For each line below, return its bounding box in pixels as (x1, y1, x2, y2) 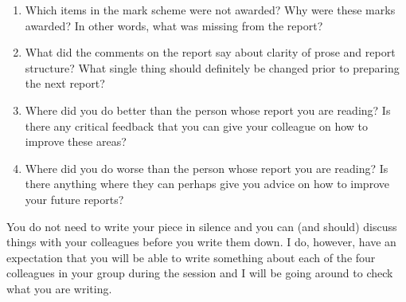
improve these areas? (25, 133, 127, 150)
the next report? (25, 75, 105, 92)
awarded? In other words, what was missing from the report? (25, 17, 323, 33)
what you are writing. (6, 280, 112, 296)
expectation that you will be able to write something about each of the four (6, 249, 376, 265)
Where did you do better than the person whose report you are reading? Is (25, 101, 391, 118)
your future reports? (25, 190, 124, 207)
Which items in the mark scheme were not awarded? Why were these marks (25, 2, 396, 18)
